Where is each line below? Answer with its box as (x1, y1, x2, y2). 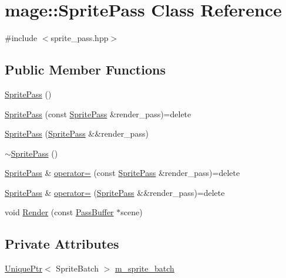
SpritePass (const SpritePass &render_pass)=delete (5, 107, 191, 120)
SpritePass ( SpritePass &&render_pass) (5, 127, 149, 140)
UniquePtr (5, 262, 43, 274)
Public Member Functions (5, 60, 166, 79)
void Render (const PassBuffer (5, 206, 114, 218)
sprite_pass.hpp (51, 32, 109, 44)
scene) (120, 206, 143, 218)
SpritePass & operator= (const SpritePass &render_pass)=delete (5, 167, 240, 179)
